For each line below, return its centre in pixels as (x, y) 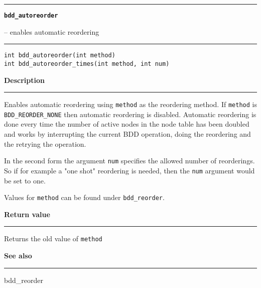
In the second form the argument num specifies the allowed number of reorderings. (129, 161)
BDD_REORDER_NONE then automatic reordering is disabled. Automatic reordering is (130, 114)
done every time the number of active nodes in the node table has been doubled (127, 124)
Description (25, 80)
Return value (27, 214)
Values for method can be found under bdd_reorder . (84, 197)
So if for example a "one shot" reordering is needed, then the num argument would (129, 170)
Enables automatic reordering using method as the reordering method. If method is (130, 104)
